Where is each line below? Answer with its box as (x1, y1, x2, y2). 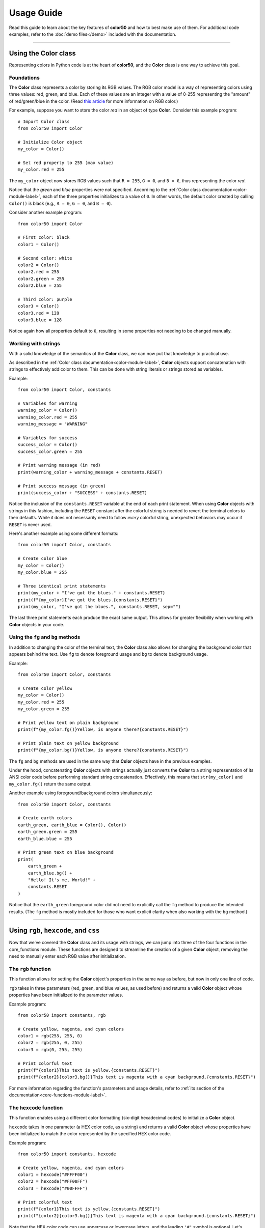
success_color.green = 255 (18, 448, 83, 454)
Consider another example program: (9, 209, 83, 216)
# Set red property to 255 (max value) (18, 160, 114, 166)
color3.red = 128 (18, 310, 59, 316)
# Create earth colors (18, 815, 73, 821)
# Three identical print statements (18, 583, 106, 589)
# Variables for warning (18, 400, 78, 406)
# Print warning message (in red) (18, 462, 101, 468)
